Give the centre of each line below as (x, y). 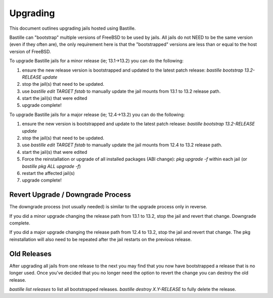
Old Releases (30, 254)
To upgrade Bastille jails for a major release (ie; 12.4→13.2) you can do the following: (97, 114)
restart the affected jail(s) (49, 173)
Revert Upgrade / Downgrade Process (70, 195)
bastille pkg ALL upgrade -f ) (51, 166)
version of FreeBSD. (30, 51)
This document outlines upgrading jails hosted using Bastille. (73, 28)
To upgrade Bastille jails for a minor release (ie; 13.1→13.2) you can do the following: (97, 61)
